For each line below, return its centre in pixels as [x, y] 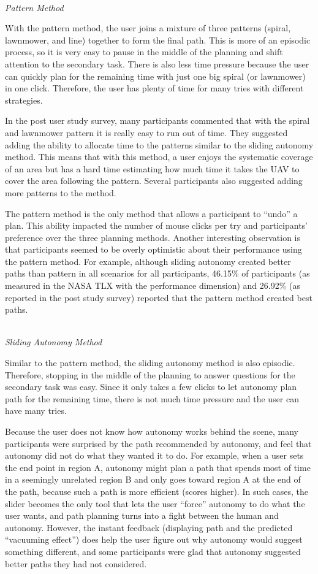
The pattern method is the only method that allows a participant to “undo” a [151, 213]
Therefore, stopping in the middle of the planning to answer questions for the [150, 374]
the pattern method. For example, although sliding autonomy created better [148, 261]
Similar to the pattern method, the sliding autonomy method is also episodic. [150, 363]
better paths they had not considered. [76, 563]
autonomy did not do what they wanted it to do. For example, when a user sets [154, 455]
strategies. [24, 100]
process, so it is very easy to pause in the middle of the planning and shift [144, 52]
